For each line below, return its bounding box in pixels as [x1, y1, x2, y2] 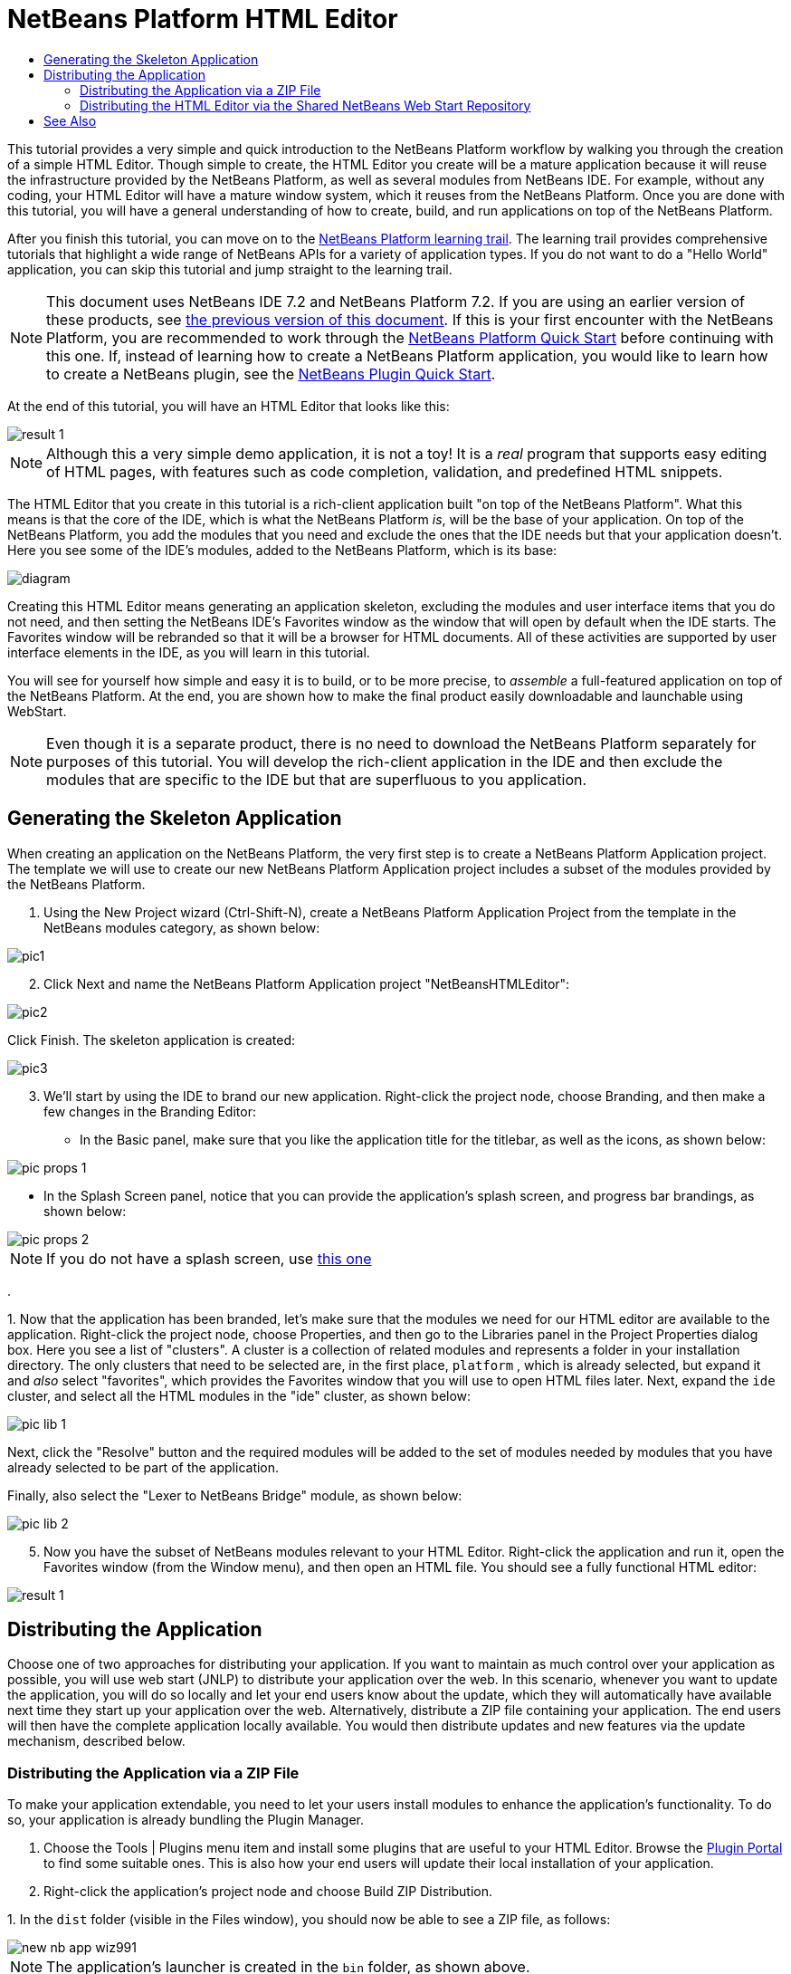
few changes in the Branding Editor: [43, 1103, 256, 1119]
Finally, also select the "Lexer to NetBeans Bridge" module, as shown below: [7, 1487, 462, 1503]
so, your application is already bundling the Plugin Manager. [7, 1812, 365, 1828]
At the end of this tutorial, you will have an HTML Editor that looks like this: [7, 398, 450, 414]
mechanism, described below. [7, 1733, 186, 1749]
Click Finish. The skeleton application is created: [7, 1031, 296, 1048]
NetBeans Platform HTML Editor [7, 4, 398, 34]
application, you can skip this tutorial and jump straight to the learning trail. [7, 261, 453, 277]
